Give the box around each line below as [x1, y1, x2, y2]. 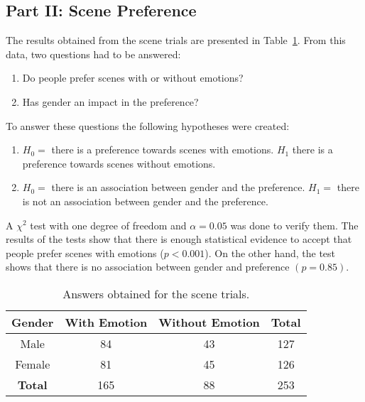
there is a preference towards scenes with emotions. [51, 142, 274, 157]
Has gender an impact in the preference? [22, 94, 199, 109]
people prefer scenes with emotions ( [6, 245, 164, 260]
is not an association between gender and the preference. [22, 193, 268, 208]
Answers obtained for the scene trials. [62, 285, 250, 302]
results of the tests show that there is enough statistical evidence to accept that [6, 232, 352, 246]
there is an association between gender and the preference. [51, 180, 305, 195]
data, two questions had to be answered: [6, 46, 181, 61]
